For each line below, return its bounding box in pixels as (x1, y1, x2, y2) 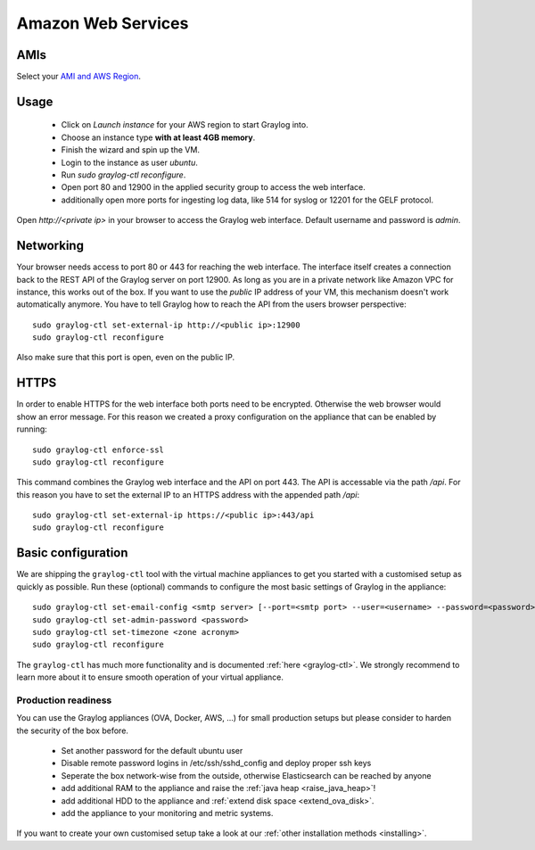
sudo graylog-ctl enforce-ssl (32, 444, 165, 455)
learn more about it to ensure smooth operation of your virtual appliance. (16, 672, 284, 682)
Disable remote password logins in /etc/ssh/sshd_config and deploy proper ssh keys (61, 758, 372, 769)
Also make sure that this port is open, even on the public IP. (16, 352, 235, 363)
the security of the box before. (16, 725, 129, 736)
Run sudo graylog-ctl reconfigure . (61, 169, 186, 180)
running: (16, 424, 48, 434)
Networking (16, 238, 85, 253)
